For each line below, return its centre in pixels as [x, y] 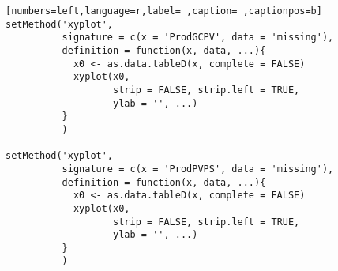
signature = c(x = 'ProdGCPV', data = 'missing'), [198, 38]
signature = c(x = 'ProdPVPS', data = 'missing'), [198, 169]
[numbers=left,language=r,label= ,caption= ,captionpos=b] [164, 11]
